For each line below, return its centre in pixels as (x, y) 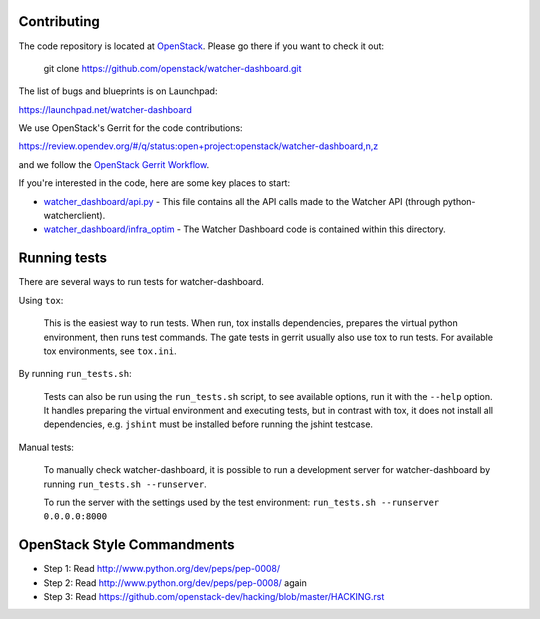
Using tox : (41, 300)
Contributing (59, 21)
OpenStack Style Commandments (126, 545)
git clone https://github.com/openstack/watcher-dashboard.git (172, 68)
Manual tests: (46, 447)
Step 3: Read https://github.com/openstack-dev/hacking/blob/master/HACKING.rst (214, 597)
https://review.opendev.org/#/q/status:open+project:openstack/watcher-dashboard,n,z (198, 146)
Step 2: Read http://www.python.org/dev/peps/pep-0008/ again (175, 582)
